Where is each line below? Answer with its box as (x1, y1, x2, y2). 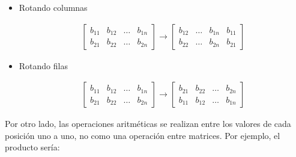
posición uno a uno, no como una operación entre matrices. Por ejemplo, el (5, 129, 280, 141)
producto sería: (5, 141, 60, 153)
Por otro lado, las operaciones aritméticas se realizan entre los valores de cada (5, 117, 291, 130)
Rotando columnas (19, 1, 88, 13)
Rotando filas (19, 59, 68, 72)
